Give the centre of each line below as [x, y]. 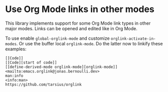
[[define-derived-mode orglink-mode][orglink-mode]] [61, 67]
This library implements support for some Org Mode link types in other [78, 23]
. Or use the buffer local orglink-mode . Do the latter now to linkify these [90, 43]
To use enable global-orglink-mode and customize [57, 38]
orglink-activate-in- [133, 39]
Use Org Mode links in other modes [80, 9]
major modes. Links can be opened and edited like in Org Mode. [71, 28]
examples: [16, 49]
